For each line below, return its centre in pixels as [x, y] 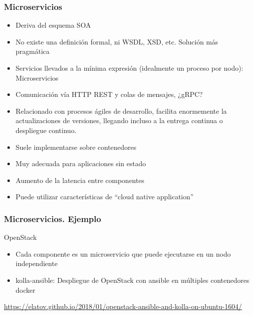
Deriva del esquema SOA [53, 25]
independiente [36, 263]
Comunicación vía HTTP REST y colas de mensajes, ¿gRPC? [109, 94]
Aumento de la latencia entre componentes [80, 180]
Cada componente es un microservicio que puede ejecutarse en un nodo [123, 253]
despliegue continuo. [46, 130]
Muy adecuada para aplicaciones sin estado [81, 163]
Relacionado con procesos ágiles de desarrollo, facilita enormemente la [121, 111]
